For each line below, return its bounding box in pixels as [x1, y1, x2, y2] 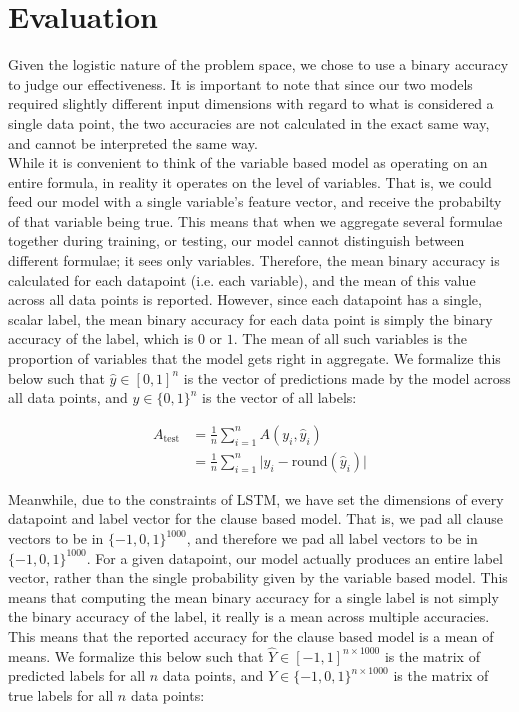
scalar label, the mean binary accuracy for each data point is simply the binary [8, 308, 493, 329]
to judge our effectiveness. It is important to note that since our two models [8, 73, 473, 94]
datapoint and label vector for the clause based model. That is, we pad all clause [8, 508, 504, 529]
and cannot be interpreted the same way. [8, 132, 258, 153]
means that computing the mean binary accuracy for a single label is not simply [8, 586, 499, 607]
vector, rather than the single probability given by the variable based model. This [8, 567, 508, 588]
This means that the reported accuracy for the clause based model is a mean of [8, 626, 494, 647]
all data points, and [8, 387, 128, 408]
